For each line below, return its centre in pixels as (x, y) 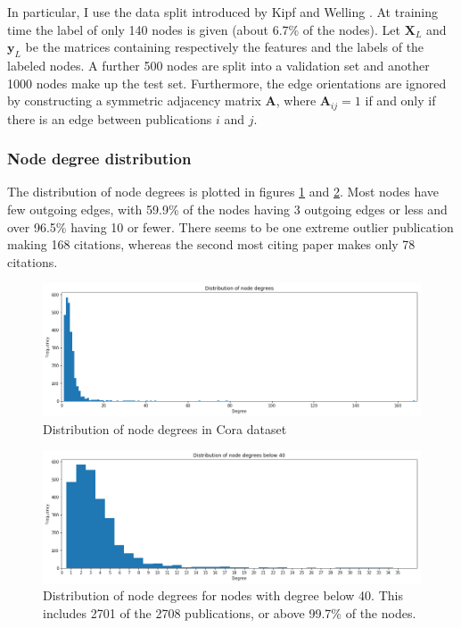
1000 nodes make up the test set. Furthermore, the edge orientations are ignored (227, 83)
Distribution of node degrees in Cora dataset (165, 428)
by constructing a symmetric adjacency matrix (134, 100)
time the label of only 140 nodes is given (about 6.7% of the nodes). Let (204, 29)
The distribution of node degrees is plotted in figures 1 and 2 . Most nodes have (223, 192)
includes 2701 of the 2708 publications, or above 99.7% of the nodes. (230, 613)
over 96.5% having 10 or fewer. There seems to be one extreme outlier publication (230, 226)
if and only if (400, 100)
